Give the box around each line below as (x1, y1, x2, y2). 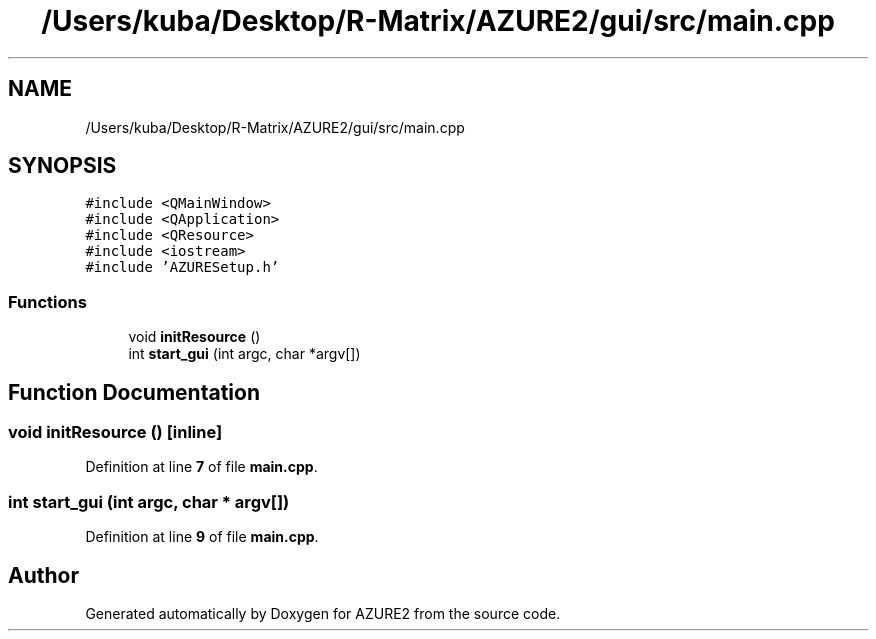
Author (8, 562, 79, 588)
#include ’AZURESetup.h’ (85, 259, 280, 276)
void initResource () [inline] (8, 422, 223, 443)
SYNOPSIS (8, 153, 117, 179)
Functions (8, 291, 87, 312)
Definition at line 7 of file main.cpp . (85, 458, 318, 476)
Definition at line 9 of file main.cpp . (85, 528, 319, 546)
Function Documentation (8, 379, 260, 405)
